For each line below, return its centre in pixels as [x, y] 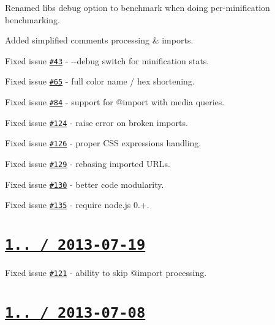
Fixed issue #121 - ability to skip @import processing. [106, 273]
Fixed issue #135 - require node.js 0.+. [77, 205]
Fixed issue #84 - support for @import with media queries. [115, 102]
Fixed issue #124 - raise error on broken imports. [96, 122]
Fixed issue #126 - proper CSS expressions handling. [103, 143]
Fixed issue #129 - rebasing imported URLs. [88, 164]
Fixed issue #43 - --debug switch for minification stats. [107, 60]
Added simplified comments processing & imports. [99, 40]
